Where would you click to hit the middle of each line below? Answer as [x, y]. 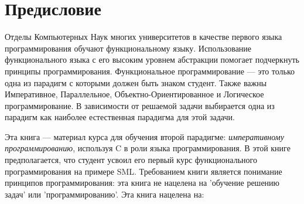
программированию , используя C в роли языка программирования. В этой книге [148, 148]
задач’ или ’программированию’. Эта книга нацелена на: [105, 194]
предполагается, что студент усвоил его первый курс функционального [131, 160]
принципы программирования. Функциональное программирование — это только [150, 71]
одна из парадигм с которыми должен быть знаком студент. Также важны [136, 82]
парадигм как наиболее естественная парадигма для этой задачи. [120, 117]
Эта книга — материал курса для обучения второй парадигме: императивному [144, 136]
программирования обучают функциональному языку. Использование [128, 48]
